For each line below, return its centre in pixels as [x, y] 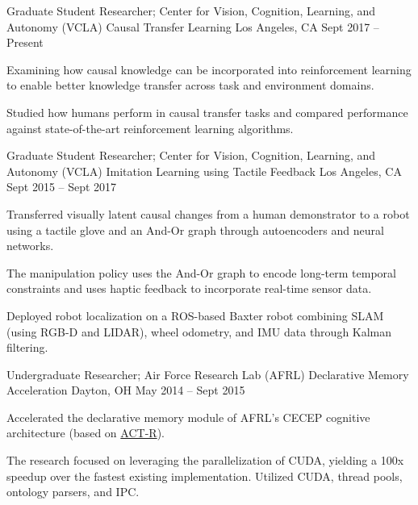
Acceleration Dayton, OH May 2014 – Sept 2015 [126, 390]
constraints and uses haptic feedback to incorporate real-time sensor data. [189, 288]
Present [25, 42]
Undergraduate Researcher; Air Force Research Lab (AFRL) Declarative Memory [208, 374]
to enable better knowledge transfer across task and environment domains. [190, 85]
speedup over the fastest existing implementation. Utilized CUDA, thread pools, [205, 476]
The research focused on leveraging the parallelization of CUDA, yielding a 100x [205, 460]
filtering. [27, 347]
